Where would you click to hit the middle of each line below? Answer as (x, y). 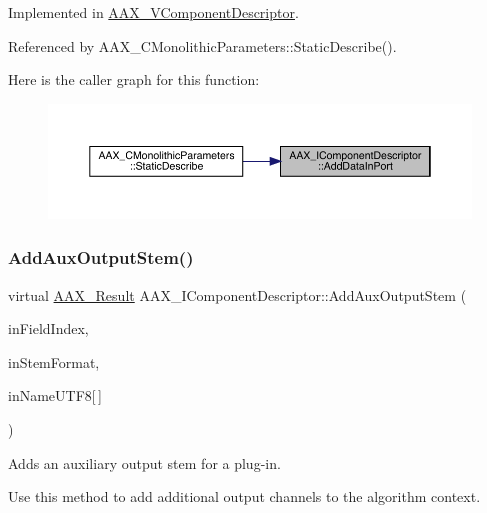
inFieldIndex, (48, 328)
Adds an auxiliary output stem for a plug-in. (144, 462)
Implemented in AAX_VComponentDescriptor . (153, 12)
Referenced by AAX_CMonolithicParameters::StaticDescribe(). (202, 45)
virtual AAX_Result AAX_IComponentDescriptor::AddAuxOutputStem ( (237, 294)
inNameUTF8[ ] (55, 395)
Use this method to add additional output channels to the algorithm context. (244, 496)
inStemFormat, (54, 361)
